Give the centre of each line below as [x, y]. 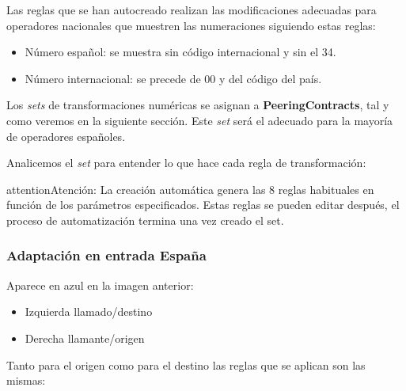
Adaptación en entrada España [106, 255]
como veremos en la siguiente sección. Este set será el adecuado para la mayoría [200, 120]
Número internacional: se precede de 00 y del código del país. [173, 78]
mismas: [26, 380]
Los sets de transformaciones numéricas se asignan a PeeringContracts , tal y [198, 105]
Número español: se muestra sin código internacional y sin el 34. [180, 52]
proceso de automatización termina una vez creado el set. [145, 220]
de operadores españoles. [66, 136]
